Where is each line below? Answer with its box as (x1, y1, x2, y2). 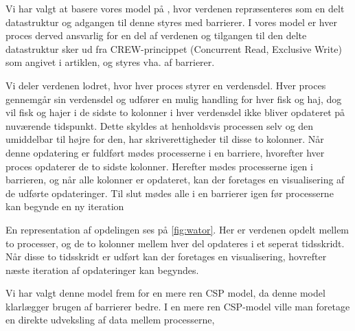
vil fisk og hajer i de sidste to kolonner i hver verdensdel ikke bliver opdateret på (5, 105, 345, 119)
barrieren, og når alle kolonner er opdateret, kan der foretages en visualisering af (5, 172, 345, 187)
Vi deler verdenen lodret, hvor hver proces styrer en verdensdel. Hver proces (5, 78, 326, 92)
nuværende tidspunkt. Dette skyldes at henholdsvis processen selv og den (5, 118, 314, 133)
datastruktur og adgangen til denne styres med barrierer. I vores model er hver (5, 14, 337, 29)
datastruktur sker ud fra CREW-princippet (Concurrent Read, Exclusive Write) (5, 41, 342, 56)
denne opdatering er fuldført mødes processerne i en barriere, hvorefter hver (5, 145, 325, 159)
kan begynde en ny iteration (5, 199, 124, 214)
